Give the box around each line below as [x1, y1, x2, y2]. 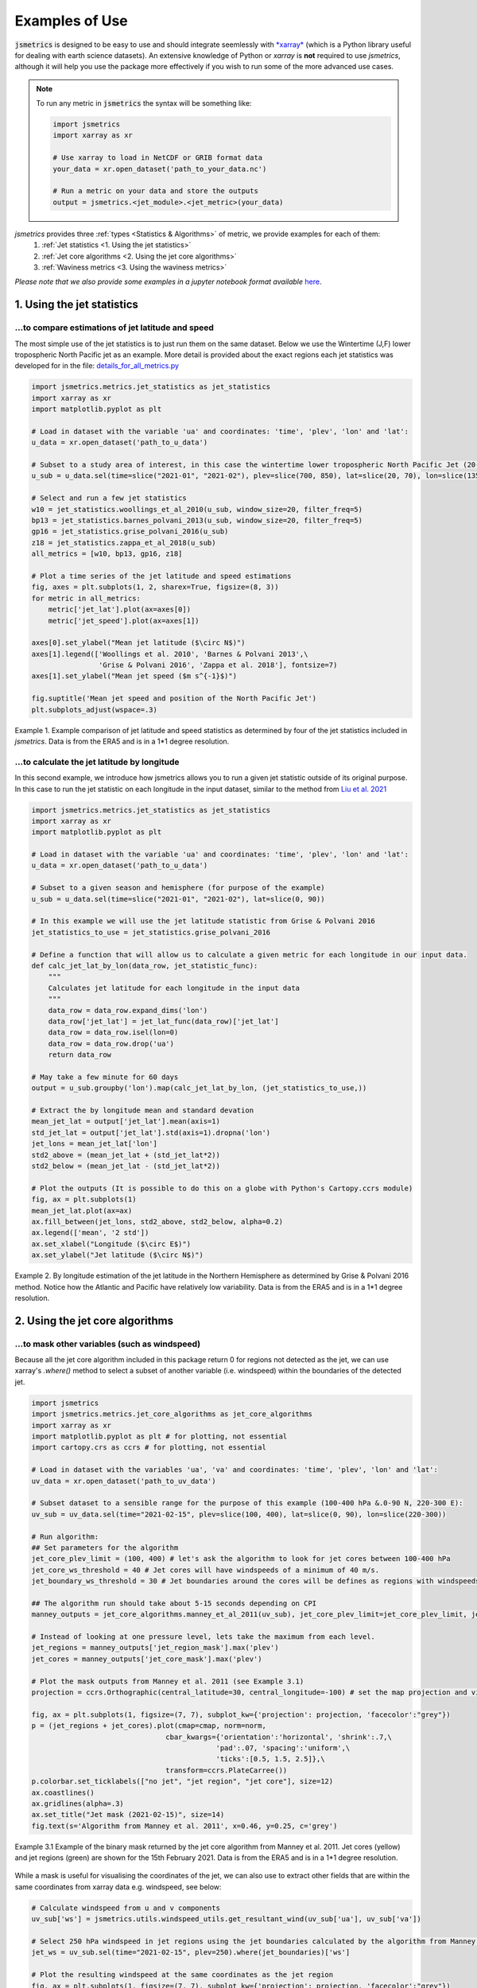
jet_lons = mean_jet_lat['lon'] [31, 1140, 158, 1148]
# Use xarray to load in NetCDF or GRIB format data [52, 153, 263, 162]
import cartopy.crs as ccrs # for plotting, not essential [31, 1443, 266, 1452]
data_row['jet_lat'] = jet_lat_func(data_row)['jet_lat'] [48, 1016, 279, 1026]
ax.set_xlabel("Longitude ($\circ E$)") [31, 1239, 191, 1248]
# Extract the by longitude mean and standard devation [31, 1106, 254, 1115]
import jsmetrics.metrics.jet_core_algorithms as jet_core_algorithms [31, 1410, 313, 1419]
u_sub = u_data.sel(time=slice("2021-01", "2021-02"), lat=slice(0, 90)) [31, 895, 325, 903]
